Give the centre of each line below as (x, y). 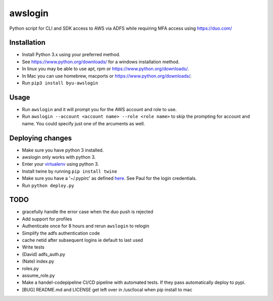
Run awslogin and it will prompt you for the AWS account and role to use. (99, 109)
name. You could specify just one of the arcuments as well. (83, 123)
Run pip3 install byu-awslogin (60, 83)
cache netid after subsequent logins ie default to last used (83, 240)
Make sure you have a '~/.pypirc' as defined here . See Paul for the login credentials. (109, 178)
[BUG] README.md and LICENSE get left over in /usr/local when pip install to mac (107, 289)
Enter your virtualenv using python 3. (60, 164)
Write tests (33, 247)
